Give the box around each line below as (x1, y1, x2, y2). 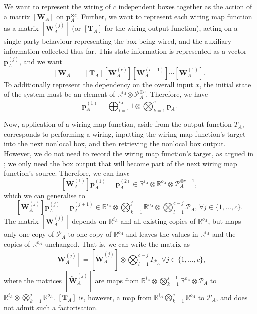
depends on (72, 216, 107, 226)
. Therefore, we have (146, 89, 208, 99)
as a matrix (4, 23, 39, 33)
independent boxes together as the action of (118, 1, 252, 11)
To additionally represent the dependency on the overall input (4, 79, 193, 89)
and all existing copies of (120, 216, 196, 226)
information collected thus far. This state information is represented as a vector (4, 45, 247, 56)
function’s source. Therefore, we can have (4, 168, 130, 178)
